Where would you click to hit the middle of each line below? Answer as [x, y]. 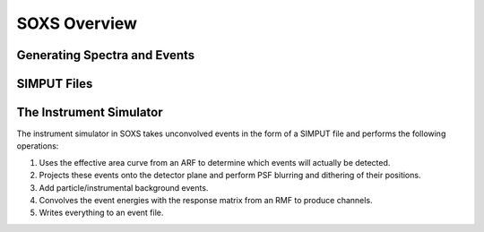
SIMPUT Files [55, 84]
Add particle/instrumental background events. [124, 187]
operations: [38, 146]
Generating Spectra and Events [106, 55]
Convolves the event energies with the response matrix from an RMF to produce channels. [206, 201]
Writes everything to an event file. [101, 213]
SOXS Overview [77, 23]
